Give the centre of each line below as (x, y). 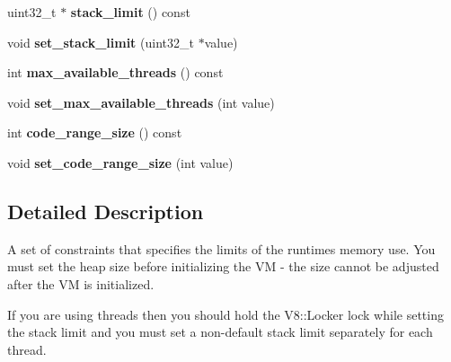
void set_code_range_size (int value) (120, 162)
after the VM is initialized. (81, 283)
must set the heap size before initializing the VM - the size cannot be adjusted (223, 266)
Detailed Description (106, 211)
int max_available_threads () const (115, 72)
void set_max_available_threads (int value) (141, 102)
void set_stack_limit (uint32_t (101, 42)
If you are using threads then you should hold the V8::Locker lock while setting (225, 314)
